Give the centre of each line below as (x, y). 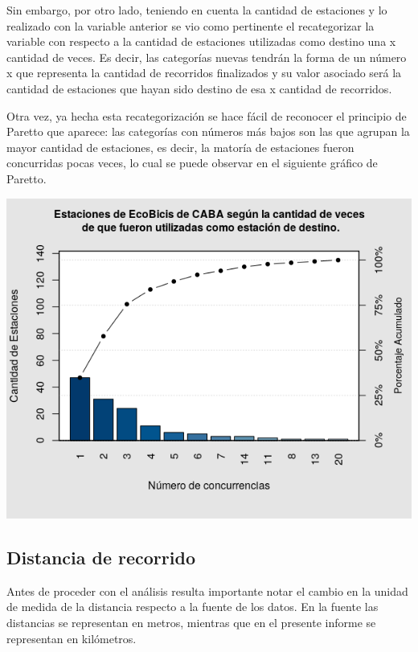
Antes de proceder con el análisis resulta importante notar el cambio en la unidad (207, 590)
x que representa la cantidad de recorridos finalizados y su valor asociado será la (204, 73)
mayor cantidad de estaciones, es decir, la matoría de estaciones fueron (180, 147)
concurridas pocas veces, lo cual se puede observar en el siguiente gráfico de (192, 163)
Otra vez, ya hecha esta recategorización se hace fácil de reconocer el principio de (207, 115)
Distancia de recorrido (101, 558)
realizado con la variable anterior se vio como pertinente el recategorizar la (191, 25)
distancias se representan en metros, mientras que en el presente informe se (191, 623)
